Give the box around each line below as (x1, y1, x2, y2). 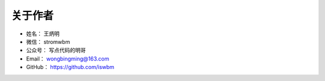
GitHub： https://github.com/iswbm (26, 64, 114, 71)
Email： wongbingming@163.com (26, 55, 110, 62)
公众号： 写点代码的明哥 (26, 47, 86, 54)
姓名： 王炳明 (26, 30, 60, 37)
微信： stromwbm (26, 38, 70, 45)
